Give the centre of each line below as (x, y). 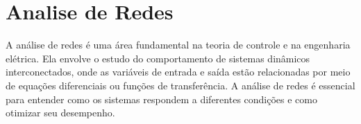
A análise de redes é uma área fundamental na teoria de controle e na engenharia (178, 45)
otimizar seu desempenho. (60, 113)
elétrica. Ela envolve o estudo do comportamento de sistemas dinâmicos (158, 58)
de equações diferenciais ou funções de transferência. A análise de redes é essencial (180, 85)
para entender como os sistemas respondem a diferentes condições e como (161, 99)
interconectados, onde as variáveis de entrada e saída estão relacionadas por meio (178, 72)
